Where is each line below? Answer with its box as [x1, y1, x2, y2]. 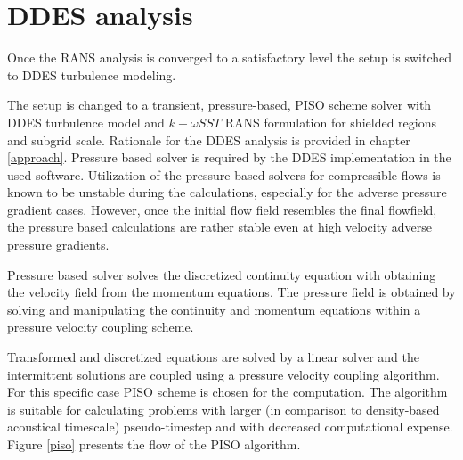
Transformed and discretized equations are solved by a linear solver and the [7, 348, 420, 366]
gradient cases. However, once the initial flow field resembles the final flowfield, [7, 200, 437, 218]
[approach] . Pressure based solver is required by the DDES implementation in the [7, 148, 451, 167]
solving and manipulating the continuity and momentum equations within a [7, 300, 421, 318]
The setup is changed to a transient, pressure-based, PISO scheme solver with [7, 95, 432, 114]
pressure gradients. [7, 235, 110, 254]
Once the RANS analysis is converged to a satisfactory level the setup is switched [7, 48, 451, 67]
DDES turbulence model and [7, 112, 165, 131]
